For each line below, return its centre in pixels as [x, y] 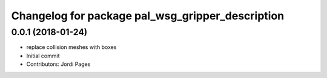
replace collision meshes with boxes [71, 47]
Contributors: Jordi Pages [58, 64]
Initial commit [43, 56]
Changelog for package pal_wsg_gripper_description [148, 16]
